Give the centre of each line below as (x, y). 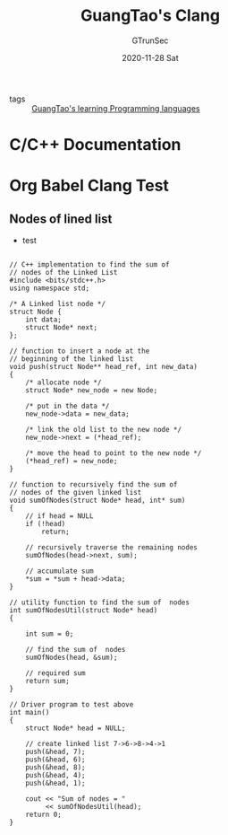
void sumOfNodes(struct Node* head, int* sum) (97, 501)
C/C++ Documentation (95, 145)
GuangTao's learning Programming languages (116, 108)
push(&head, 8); (56, 768)
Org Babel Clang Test (89, 186)
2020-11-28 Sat (150, 57)
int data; (44, 320)
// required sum (56, 673)
